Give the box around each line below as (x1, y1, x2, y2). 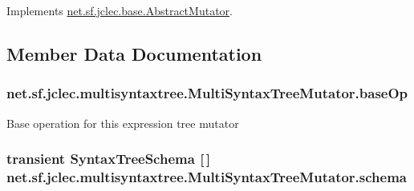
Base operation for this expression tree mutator (6, 114, 239, 131)
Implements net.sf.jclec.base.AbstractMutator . (6, 2, 233, 18)
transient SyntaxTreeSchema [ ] (6, 149, 211, 169)
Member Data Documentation (6, 41, 262, 66)
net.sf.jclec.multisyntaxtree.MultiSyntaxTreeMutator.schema (6, 167, 407, 187)
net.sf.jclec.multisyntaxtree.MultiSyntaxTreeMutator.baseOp (6, 83, 408, 103)
